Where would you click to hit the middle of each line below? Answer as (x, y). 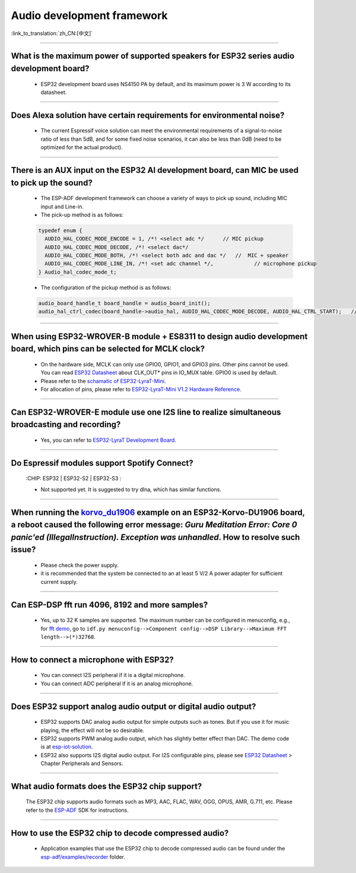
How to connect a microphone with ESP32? (93, 660)
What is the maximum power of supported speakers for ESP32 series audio (153, 56)
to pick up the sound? (52, 183)
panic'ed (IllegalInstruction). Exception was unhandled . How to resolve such (155, 537)
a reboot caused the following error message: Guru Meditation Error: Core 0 (154, 525)
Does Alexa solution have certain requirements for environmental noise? (148, 115)
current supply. (59, 581)
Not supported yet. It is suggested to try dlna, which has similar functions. (131, 489)
